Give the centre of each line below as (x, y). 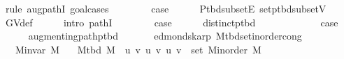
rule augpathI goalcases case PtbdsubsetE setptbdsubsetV (166, 8)
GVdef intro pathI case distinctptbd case (172, 22)
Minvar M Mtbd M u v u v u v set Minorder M (138, 49)
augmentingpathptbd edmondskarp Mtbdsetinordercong (165, 36)
